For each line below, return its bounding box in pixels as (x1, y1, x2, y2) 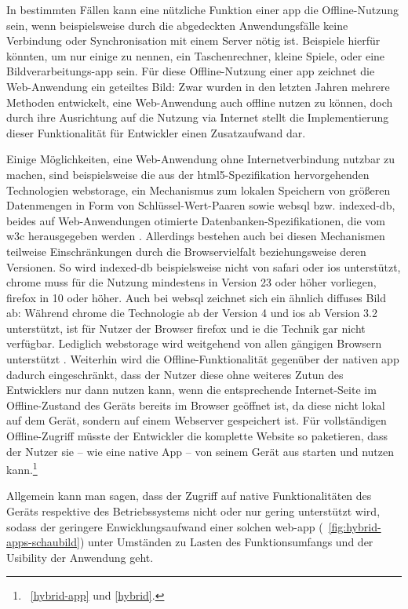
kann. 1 (6, 459, 38, 477)
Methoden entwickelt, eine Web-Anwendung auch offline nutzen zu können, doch (6, 93, 393, 110)
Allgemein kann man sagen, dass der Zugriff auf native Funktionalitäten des (6, 487, 372, 504)
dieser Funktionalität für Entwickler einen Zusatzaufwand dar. (6, 124, 306, 140)
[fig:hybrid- (328, 518, 381, 534)
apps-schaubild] (6, 534, 80, 550)
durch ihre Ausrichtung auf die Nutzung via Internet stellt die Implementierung (6, 109, 389, 126)
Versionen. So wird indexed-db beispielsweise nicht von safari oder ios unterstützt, (6, 258, 401, 275)
